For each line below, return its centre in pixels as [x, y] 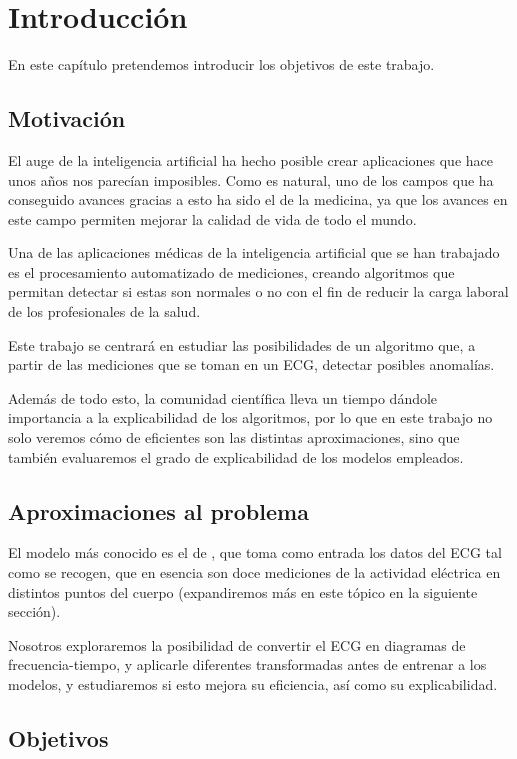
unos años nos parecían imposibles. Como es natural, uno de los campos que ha [251, 179]
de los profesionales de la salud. [104, 311]
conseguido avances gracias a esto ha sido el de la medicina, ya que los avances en [258, 199]
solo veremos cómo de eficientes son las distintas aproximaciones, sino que [234, 437]
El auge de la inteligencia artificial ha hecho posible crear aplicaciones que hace [250, 159]
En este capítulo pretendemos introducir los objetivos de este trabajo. [221, 64]
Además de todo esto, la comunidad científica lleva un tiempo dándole [223, 397]
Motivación [67, 118]
